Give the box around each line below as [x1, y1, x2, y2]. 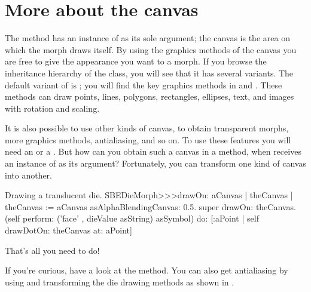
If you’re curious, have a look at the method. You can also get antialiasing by [5, 264, 288, 276]
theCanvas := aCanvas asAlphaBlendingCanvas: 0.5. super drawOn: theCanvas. [5, 200, 296, 213]
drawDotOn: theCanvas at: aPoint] [5, 224, 132, 236]
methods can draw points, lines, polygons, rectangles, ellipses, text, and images [5, 90, 294, 103]
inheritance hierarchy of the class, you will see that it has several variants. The [5, 66, 294, 79]
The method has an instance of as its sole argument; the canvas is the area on [5, 32, 290, 44]
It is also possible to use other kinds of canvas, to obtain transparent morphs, [5, 122, 289, 134]
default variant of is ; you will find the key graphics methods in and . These [5, 78, 282, 91]
